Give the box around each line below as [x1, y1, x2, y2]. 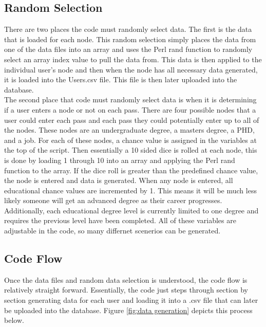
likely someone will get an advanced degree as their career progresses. [4, 195, 222, 206]
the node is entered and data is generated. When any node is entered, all [4, 175, 233, 186]
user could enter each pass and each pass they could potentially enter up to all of [4, 114, 259, 125]
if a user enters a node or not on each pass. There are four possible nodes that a [4, 104, 256, 115]
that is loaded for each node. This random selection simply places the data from [4, 33, 256, 44]
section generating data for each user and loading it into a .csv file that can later [4, 295, 258, 305]
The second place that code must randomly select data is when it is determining [4, 94, 257, 105]
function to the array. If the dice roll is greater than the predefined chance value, [4, 165, 258, 175]
